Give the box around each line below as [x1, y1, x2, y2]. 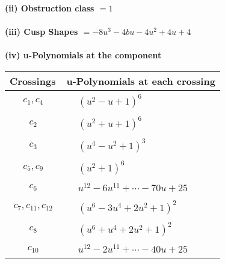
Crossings [10, 73, 56, 88]
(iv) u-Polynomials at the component [5, 49, 162, 61]
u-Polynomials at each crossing [66, 73, 215, 88]
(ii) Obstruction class [5, 2, 94, 14]
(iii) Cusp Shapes [5, 25, 78, 38]
